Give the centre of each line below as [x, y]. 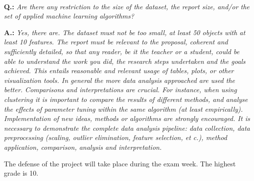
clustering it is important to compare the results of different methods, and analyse [126, 99]
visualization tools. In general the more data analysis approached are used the [120, 80]
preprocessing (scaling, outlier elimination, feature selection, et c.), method [115, 137]
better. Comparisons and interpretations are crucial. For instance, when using [120, 90]
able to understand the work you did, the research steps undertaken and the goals [125, 61]
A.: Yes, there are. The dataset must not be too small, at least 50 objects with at [125, 32]
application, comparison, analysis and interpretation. [83, 147]
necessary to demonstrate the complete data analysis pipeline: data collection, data [127, 128]
